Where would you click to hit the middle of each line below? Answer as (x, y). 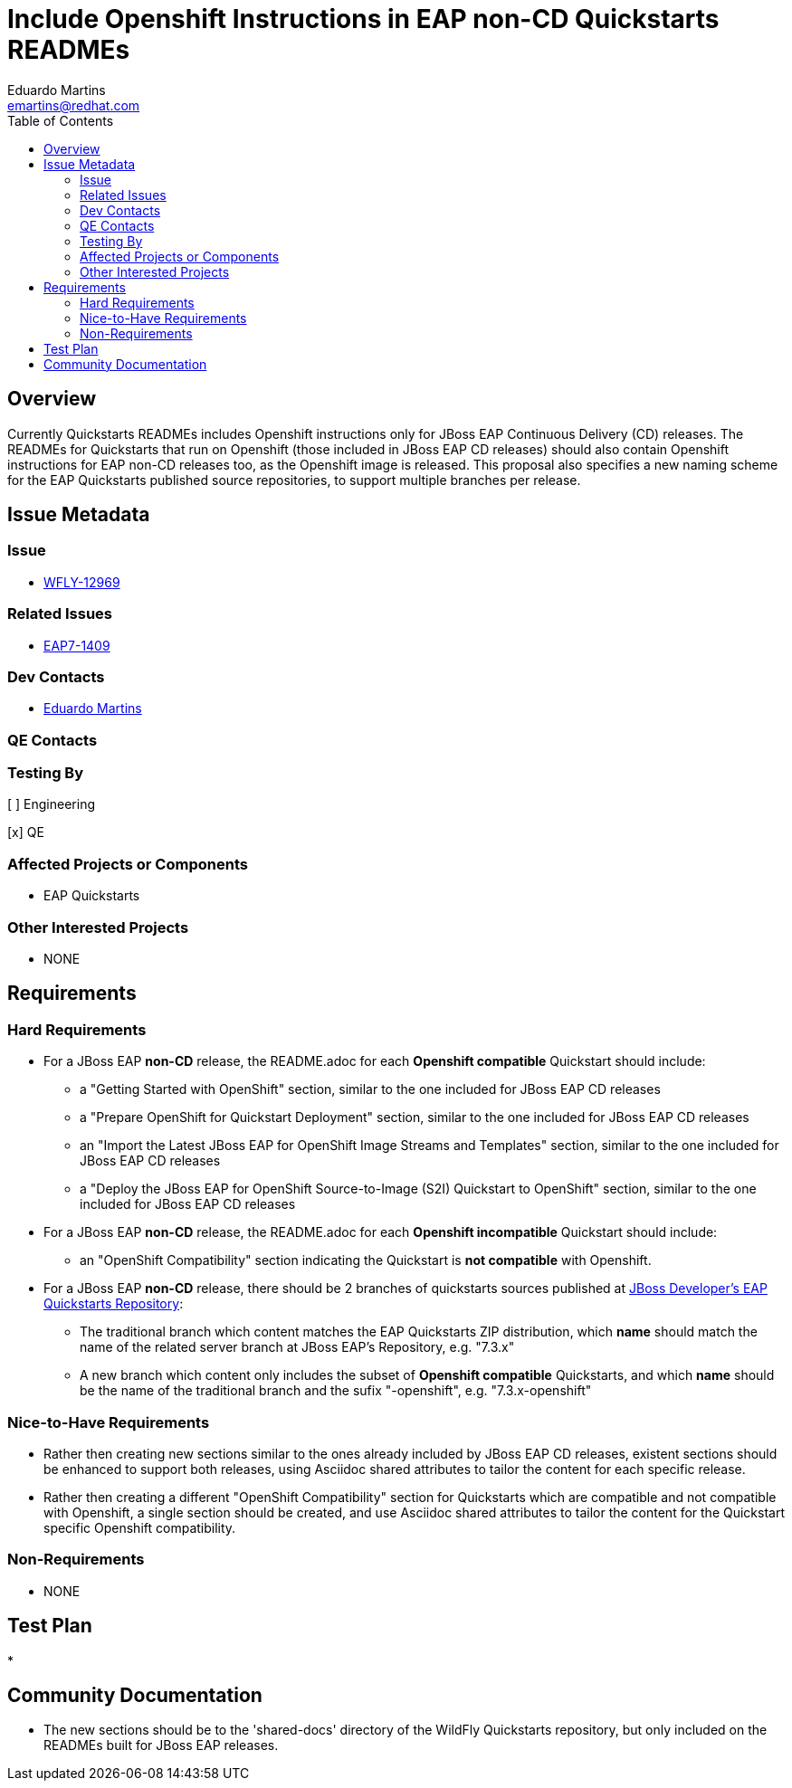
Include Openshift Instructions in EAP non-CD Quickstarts (363, 19)
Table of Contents (61, 120)
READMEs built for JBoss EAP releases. (161, 1745)
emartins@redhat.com (74, 105)
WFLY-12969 (82, 582)
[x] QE (26, 832)
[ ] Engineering (52, 804)
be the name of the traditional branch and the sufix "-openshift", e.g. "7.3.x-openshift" (336, 1391)
